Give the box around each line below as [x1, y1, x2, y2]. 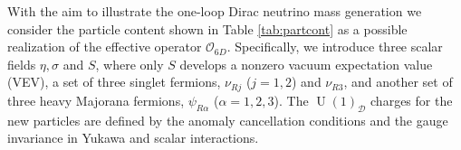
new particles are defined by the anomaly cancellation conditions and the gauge [7, 110, 448, 129]
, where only [95, 54, 164, 73]
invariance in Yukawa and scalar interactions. [7, 128, 259, 147]
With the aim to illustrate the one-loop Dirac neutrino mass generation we [7, 2, 422, 20]
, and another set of [343, 72, 453, 91]
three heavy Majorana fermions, [7, 90, 185, 109]
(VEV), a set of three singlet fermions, [7, 72, 221, 91]
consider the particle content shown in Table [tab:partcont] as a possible [7, 19, 408, 38]
